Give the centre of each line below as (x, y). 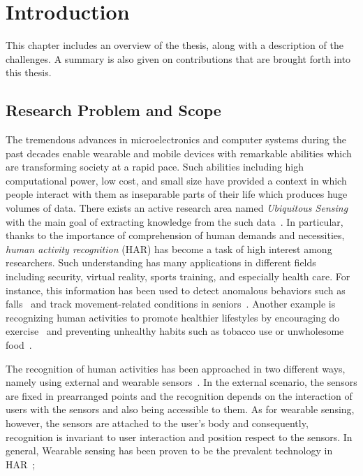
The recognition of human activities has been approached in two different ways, (176, 368)
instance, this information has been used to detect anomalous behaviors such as (176, 290)
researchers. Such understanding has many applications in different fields (161, 262)
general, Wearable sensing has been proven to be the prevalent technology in (169, 450)
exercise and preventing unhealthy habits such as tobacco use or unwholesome (175, 331)
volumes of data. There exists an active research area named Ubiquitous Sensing (177, 208)
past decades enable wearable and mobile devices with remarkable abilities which (179, 153)
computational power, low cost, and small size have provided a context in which (176, 180)
